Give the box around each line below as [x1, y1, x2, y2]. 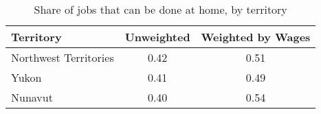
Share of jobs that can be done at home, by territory [34, 1, 287, 17]
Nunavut [11, 89, 53, 105]
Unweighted [124, 29, 190, 45]
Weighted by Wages [201, 29, 311, 45]
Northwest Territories [11, 49, 114, 65]
